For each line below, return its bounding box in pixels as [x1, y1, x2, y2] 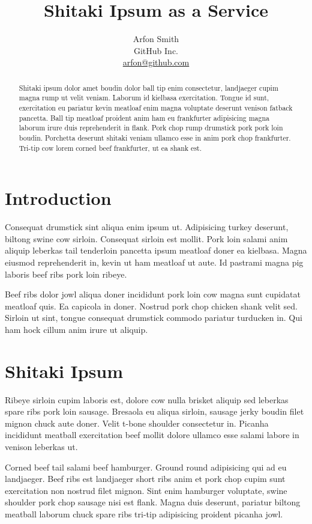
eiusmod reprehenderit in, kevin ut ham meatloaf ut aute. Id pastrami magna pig [5, 256, 304, 269]
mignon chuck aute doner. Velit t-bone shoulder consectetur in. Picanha [5, 416, 269, 429]
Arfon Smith [133, 32, 179, 45]
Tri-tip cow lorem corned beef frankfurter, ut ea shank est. [19, 142, 202, 153]
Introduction [5, 186, 112, 210]
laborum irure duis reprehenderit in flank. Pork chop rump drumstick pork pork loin [19, 123, 283, 133]
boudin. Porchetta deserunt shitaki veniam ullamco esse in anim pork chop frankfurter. [19, 132, 291, 142]
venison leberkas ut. [5, 440, 78, 453]
